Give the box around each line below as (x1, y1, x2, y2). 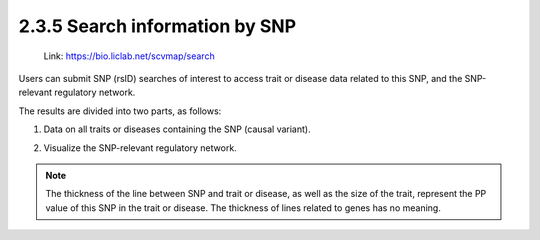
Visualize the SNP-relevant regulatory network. (43, 141, 237, 154)
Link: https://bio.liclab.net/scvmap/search (43, 50, 215, 62)
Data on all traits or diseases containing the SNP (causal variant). (43, 123, 311, 135)
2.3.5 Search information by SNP (18, 15, 297, 37)
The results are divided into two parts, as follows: (18, 105, 222, 117)
